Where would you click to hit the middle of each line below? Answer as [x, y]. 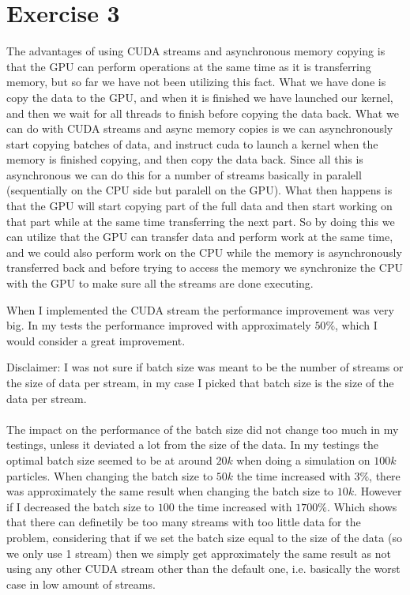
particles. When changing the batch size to [110, 475]
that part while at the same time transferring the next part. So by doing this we [201, 221]
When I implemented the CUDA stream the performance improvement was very [200, 309]
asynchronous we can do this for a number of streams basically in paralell [184, 174]
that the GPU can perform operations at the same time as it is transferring [189, 66]
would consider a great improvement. [96, 340]
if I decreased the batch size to [81, 506]
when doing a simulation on [303, 459]
